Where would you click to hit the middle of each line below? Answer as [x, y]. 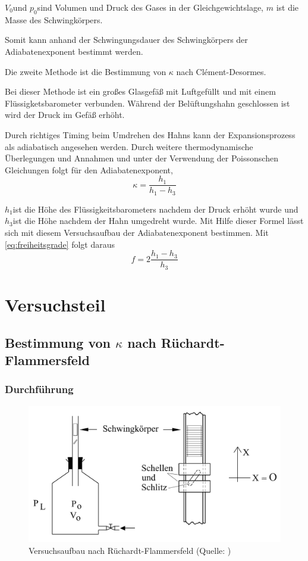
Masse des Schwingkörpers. [54, 19]
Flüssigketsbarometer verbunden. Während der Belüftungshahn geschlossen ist [147, 103]
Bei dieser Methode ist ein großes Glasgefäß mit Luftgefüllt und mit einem [140, 91]
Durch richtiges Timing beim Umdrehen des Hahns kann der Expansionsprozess [150, 134]
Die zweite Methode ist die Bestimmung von [86, 71]
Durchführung [39, 389]
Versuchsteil [55, 304]
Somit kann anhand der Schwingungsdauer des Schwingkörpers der [126, 40]
